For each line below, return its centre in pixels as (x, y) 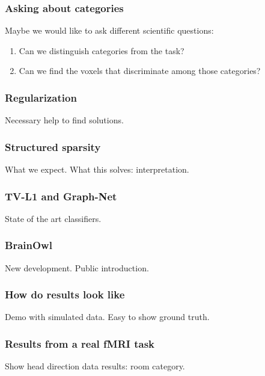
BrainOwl (29, 245)
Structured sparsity (53, 146)
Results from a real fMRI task (80, 343)
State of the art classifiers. (53, 218)
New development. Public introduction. (77, 267)
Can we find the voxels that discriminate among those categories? (140, 71)
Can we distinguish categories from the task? (102, 50)
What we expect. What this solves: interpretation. (97, 169)
